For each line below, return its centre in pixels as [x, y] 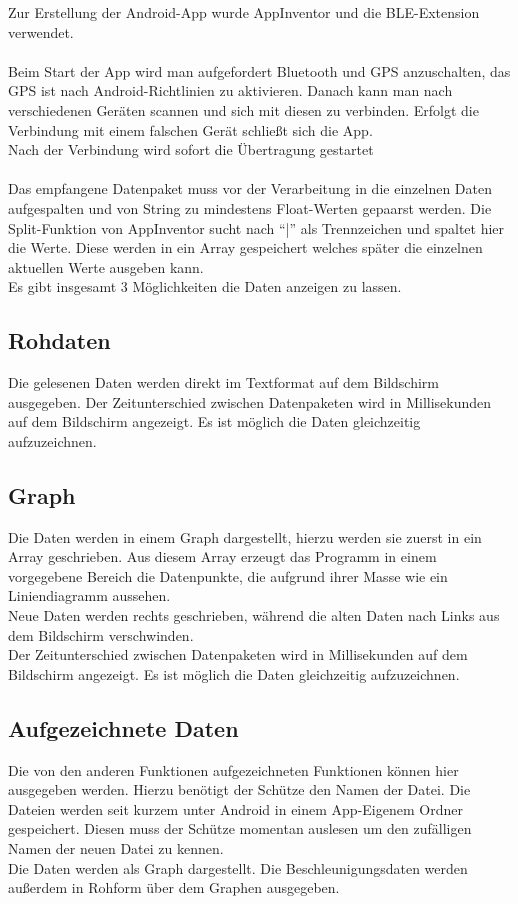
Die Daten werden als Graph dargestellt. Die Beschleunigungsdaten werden [238, 867]
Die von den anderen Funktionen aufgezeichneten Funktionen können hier [233, 769]
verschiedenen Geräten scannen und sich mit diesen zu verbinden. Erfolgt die [243, 109]
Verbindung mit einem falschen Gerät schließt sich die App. [190, 129]
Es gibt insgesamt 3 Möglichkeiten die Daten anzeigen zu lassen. [205, 286]
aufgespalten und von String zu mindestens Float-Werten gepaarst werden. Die [250, 207]
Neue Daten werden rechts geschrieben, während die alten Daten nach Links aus [254, 615]
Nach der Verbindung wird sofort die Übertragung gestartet [191, 149]
